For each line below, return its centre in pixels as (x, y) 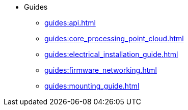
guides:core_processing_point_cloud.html (114, 38)
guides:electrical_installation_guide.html (111, 54)
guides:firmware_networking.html (101, 70)
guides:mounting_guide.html (92, 86)
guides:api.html (70, 23)
